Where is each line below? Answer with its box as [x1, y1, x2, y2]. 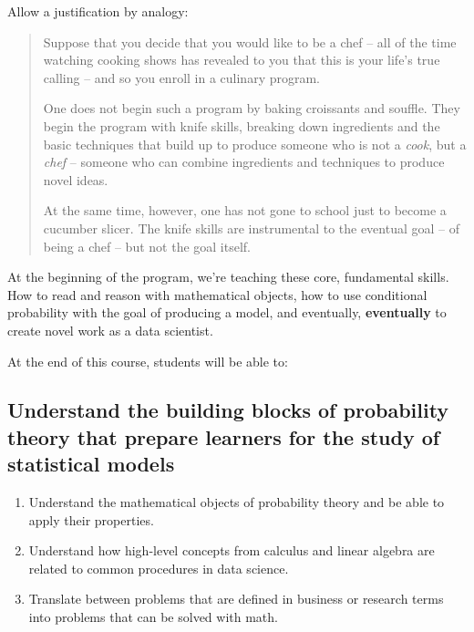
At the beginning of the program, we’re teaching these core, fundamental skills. [7, 267, 449, 286]
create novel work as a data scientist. [7, 320, 213, 339]
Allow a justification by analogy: [7, 2, 189, 20]
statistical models [7, 450, 175, 478]
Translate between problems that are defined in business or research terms [28, 589, 444, 608]
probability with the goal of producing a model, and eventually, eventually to [7, 303, 447, 322]
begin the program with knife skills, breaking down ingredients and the [43, 116, 440, 135]
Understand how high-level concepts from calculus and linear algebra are [28, 541, 435, 560]
